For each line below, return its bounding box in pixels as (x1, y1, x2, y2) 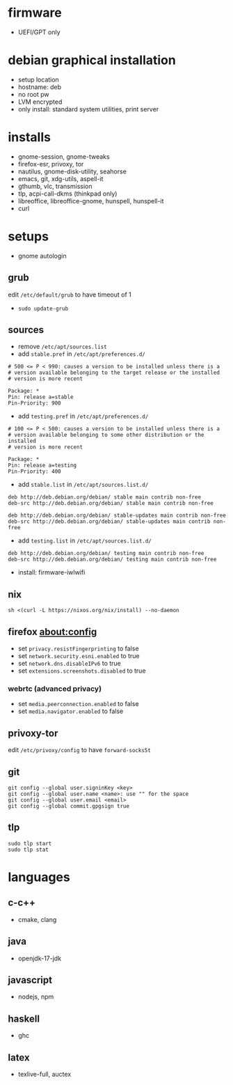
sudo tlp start (8, 840, 52, 847)
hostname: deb (17, 82, 62, 91)
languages (8, 869, 70, 885)
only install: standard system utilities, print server (17, 104, 159, 113)
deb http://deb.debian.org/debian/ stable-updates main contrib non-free (8, 512, 227, 520)
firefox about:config (8, 625, 97, 638)
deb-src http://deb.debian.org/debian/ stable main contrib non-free (8, 500, 214, 507)
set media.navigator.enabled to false (17, 707, 124, 715)
